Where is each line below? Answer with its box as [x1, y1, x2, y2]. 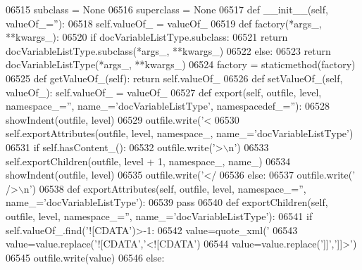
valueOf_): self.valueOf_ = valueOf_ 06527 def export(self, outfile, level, [6, 84, 322, 99]
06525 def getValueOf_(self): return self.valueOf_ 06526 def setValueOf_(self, [6, 70, 343, 85]
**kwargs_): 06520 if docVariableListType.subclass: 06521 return [6, 30, 288, 44]
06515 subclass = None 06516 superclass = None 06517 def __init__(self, [6, 2, 328, 16]
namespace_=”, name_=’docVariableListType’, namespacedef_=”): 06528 [6, 98, 330, 113]
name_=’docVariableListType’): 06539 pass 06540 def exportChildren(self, [6, 195, 328, 210]
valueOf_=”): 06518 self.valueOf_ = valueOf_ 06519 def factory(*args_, [6, 15, 322, 30]
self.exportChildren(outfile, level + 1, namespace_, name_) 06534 [6, 153, 291, 168]
